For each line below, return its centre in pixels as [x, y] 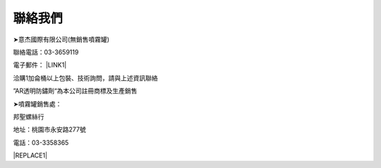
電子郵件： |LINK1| [40, 65]
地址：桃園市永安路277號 [49, 129]
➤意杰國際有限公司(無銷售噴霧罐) [61, 39]
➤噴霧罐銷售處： [37, 104]
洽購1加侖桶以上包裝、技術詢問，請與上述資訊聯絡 [85, 78]
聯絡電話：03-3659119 [46, 52]
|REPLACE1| [30, 155]
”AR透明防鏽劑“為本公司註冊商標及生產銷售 [75, 91]
